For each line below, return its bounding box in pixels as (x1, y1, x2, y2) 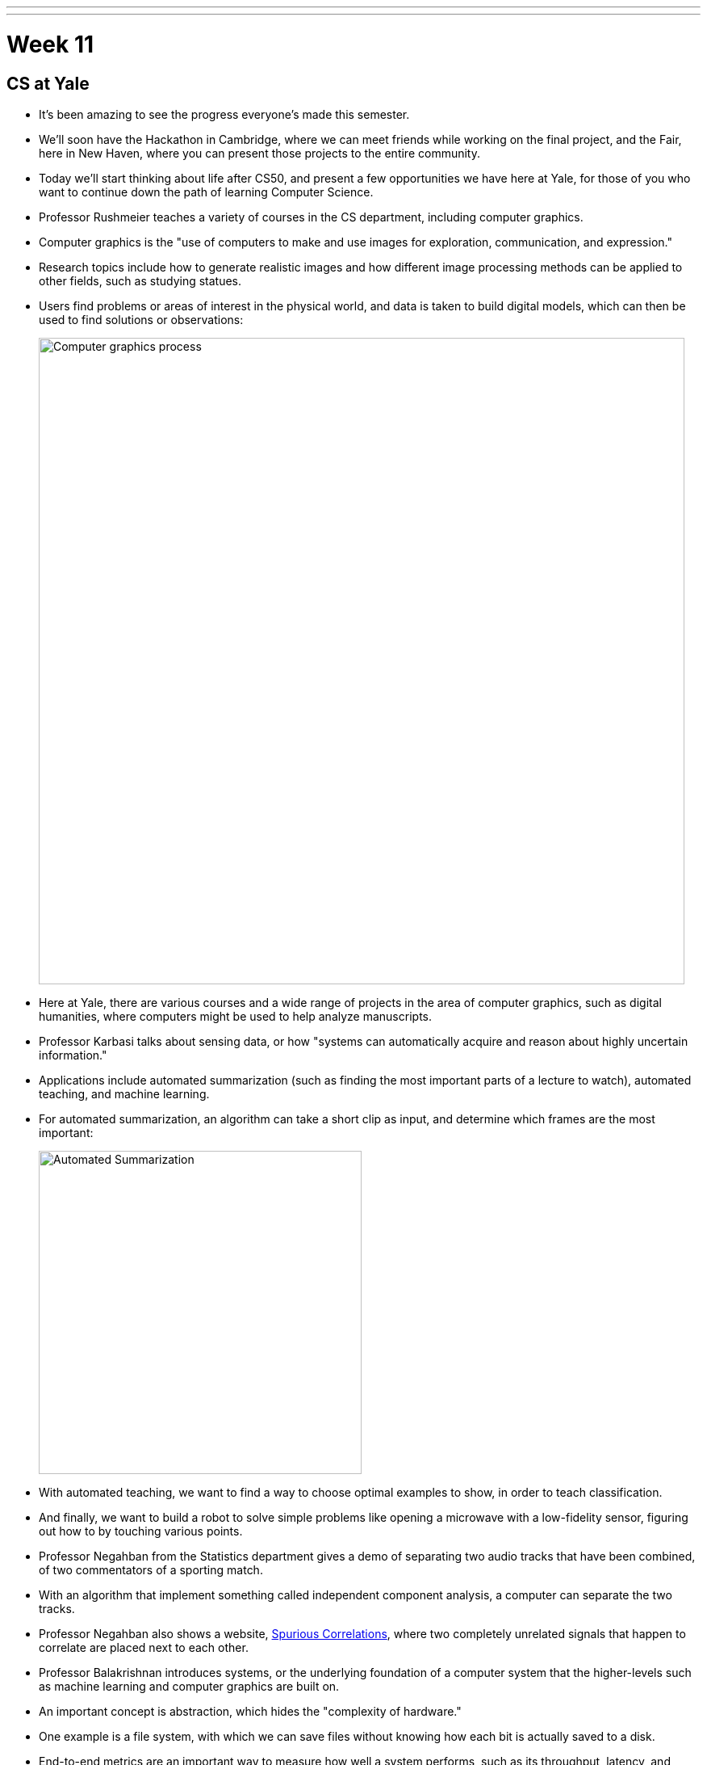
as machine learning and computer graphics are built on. (39, 1679, 340, 1693)
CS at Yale (6, 73, 90, 94)
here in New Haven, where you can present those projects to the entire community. (39, 145, 480, 160)
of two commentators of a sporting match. (39, 1562, 263, 1577)
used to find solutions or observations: (39, 312, 244, 326)
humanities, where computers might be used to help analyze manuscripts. (39, 1009, 432, 1023)
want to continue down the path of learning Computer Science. (39, 184, 374, 199)
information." (39, 1047, 107, 1062)
